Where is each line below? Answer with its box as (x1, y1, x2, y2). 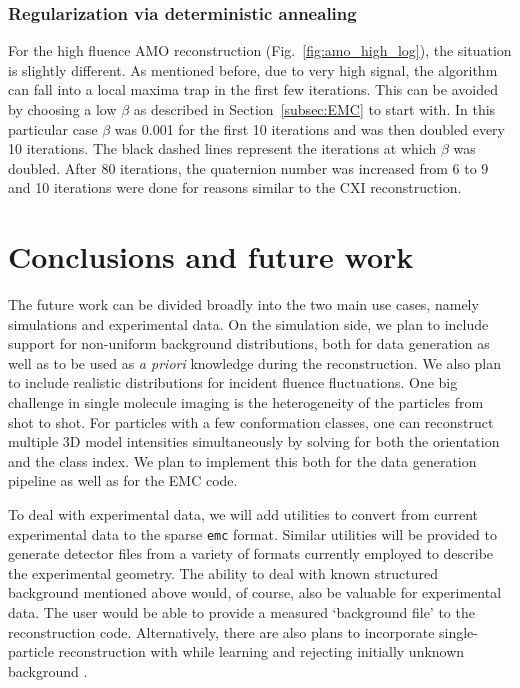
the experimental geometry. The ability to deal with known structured (8, 562, 438, 583)
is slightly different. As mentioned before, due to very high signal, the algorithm (8, 59, 498, 80)
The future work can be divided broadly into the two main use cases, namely (8, 294, 479, 315)
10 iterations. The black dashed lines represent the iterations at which (8, 138, 437, 159)
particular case (8, 118, 98, 139)
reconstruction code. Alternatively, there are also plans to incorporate (8, 621, 435, 642)
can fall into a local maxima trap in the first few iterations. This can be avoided (8, 79, 498, 100)
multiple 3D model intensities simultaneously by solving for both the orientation (8, 431, 500, 452)
